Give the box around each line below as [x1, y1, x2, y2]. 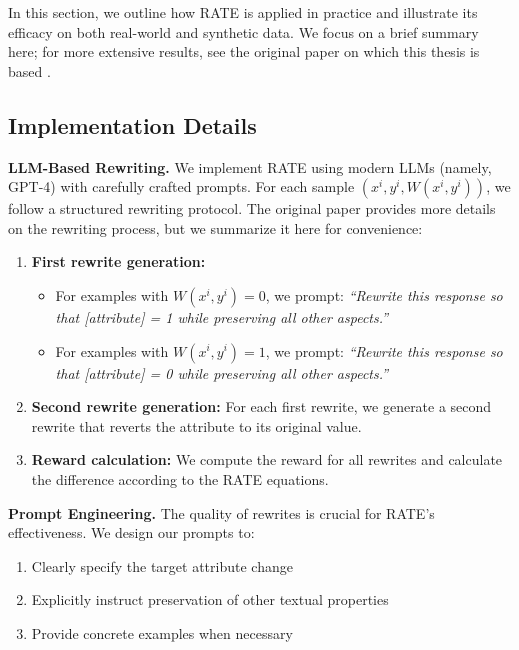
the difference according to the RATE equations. [31, 468, 329, 489]
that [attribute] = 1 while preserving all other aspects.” [55, 306, 389, 327]
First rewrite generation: [31, 251, 206, 272]
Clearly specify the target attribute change [31, 555, 293, 576]
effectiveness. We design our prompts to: [8, 522, 255, 543]
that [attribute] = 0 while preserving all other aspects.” [55, 362, 389, 383]
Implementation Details [8, 109, 257, 140]
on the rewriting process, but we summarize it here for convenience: [8, 217, 423, 238]
